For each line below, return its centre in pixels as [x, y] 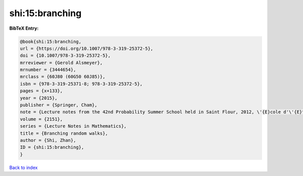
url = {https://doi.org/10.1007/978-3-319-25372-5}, [87, 48]
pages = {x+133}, [41, 91]
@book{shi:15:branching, [51, 41]
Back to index [23, 167]
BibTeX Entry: [24, 28]
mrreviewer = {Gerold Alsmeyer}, [61, 63]
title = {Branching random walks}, [64, 133]
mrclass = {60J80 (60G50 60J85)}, [63, 77]
